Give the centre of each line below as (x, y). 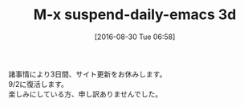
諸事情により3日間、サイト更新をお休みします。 (87, 74)
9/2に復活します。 (38, 84)
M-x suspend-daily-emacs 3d (135, 15)
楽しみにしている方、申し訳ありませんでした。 (85, 94)
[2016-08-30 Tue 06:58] (135, 37)
